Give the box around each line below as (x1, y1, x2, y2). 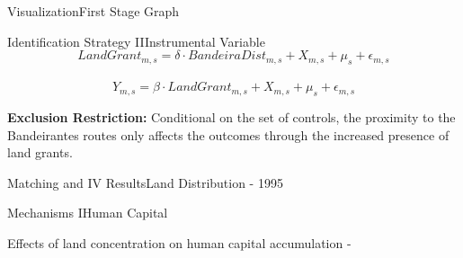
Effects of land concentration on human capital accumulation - (7, 233, 352, 252)
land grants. (7, 143, 73, 162)
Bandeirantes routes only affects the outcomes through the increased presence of (7, 125, 450, 144)
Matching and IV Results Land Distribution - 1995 (7, 173, 283, 191)
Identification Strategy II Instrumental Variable (7, 31, 265, 50)
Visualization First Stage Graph (7, 2, 180, 20)
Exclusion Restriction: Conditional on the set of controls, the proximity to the (7, 108, 456, 126)
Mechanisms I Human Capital (7, 203, 168, 222)
